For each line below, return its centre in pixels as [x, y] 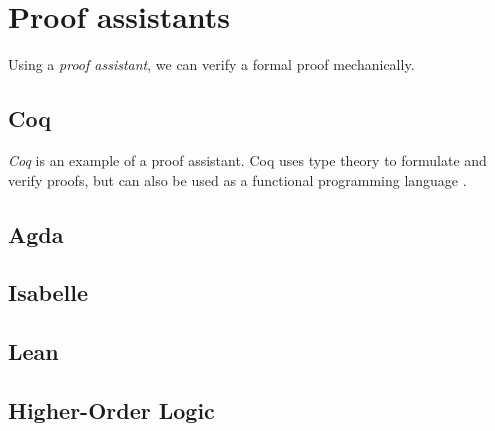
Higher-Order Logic [111, 409]
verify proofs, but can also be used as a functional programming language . [237, 179]
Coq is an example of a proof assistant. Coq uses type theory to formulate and [247, 159]
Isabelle [48, 292]
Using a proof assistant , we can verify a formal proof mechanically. [211, 64]
